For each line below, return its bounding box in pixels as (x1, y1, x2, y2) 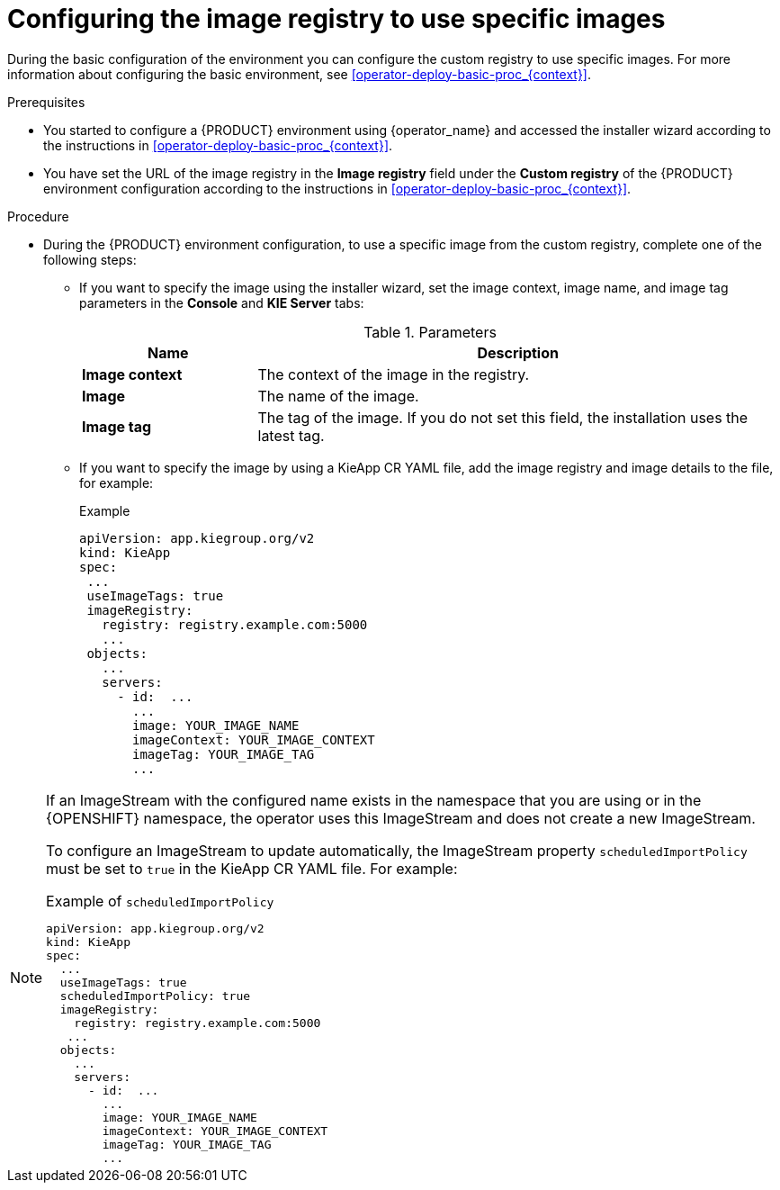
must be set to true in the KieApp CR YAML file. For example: (46, 859, 458, 878)
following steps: (43, 251, 137, 267)
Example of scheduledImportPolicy (46, 891, 274, 910)
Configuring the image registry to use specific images (7, 4, 666, 34)
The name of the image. (257, 386, 419, 405)
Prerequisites (7, 94, 85, 110)
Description (477, 343, 559, 362)
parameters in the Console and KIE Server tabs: (79, 294, 364, 311)
